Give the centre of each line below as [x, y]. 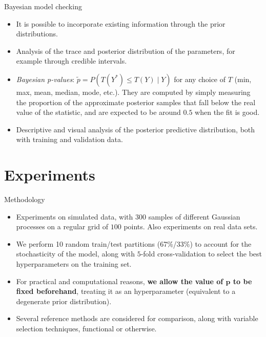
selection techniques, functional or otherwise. [86, 328]
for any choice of [200, 79]
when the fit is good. [227, 112]
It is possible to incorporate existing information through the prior [121, 23]
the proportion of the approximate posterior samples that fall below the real [136, 102]
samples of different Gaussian [194, 216]
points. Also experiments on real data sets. [191, 226]
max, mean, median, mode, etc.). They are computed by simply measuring [133, 92]
